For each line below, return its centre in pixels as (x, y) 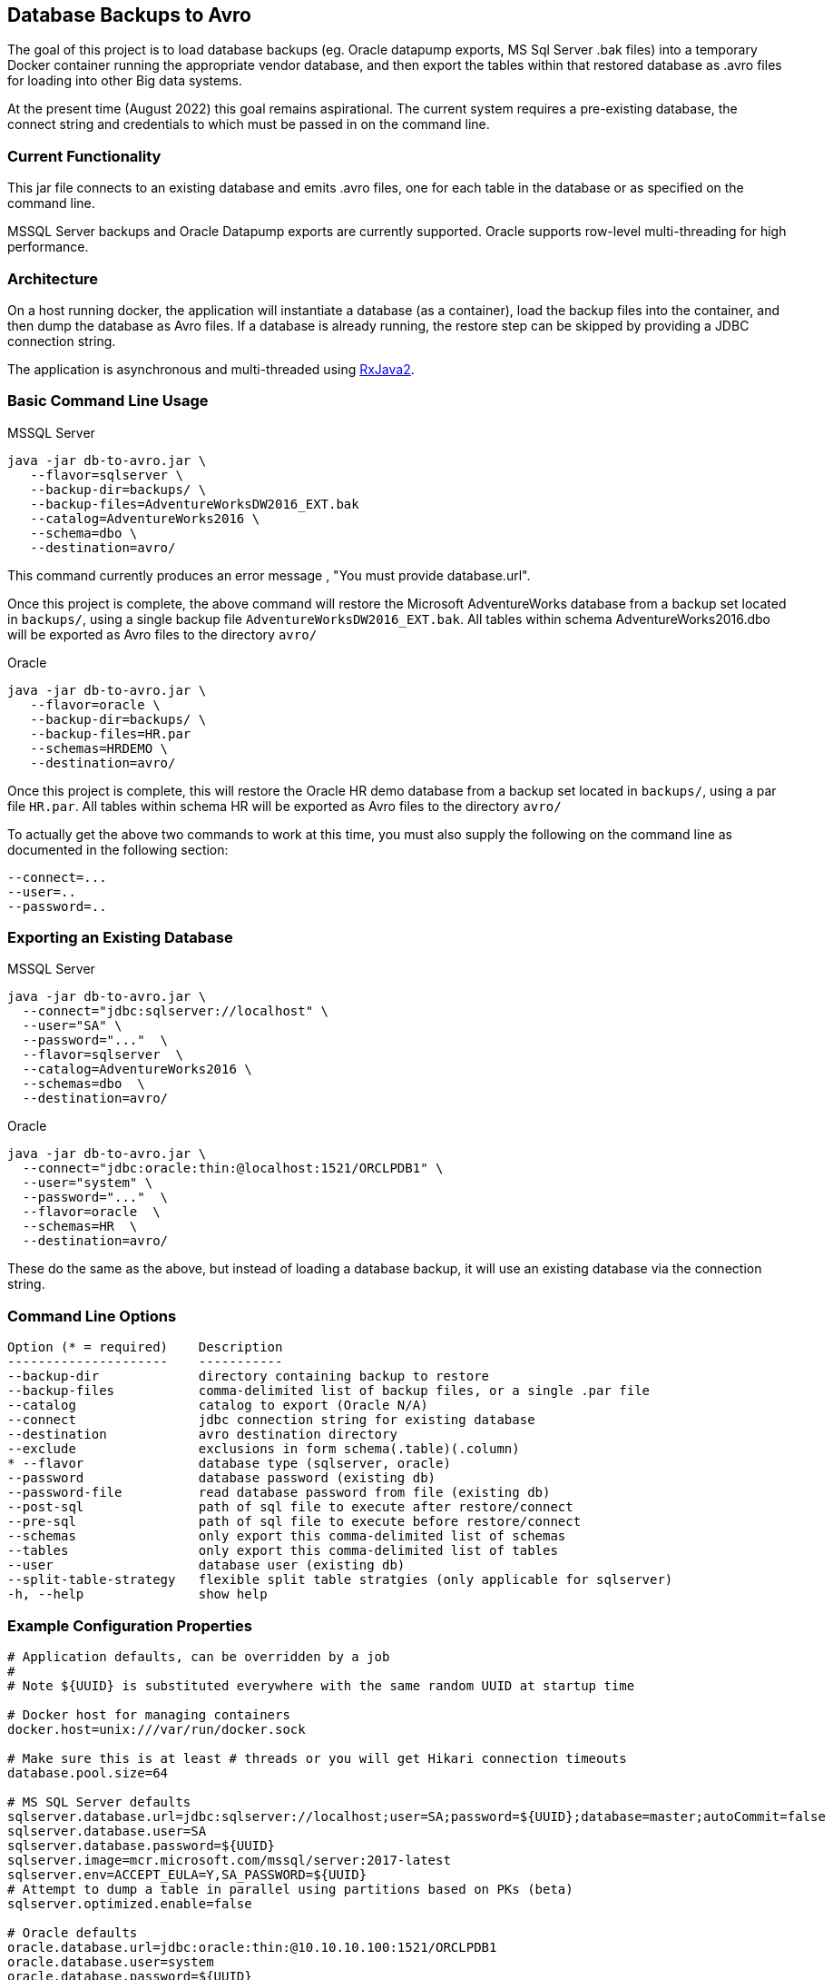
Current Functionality (84, 156)
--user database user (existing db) (206, 1565)
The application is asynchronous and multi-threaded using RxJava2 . (211, 369)
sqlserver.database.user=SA (107, 1831)
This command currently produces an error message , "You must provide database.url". (269, 575)
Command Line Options (92, 1316)
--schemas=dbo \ (83, 1084)
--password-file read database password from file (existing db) (279, 1493)
